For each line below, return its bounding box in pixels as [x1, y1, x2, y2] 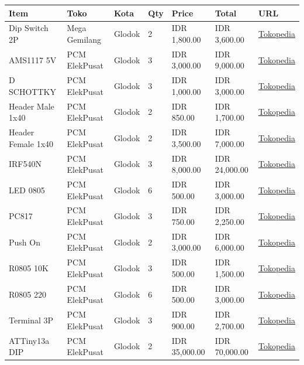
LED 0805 [9, 183, 45, 196]
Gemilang [67, 33, 101, 45]
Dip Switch [9, 22, 49, 34]
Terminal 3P [9, 313, 54, 326]
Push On [9, 236, 40, 248]
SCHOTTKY [9, 85, 56, 97]
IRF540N [9, 158, 42, 170]
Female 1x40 [9, 137, 54, 149]
